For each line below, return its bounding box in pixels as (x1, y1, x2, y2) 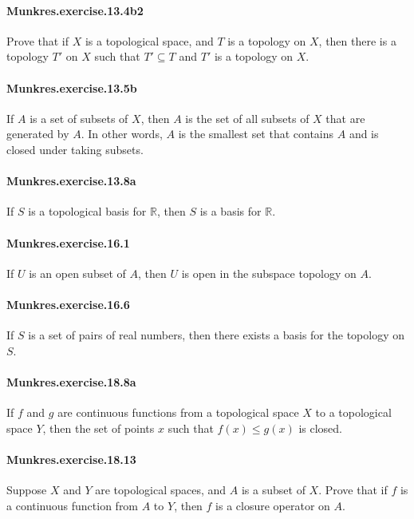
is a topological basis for (28, 203, 147, 220)
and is (349, 125, 379, 142)
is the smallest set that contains (178, 125, 334, 142)
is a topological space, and (85, 32, 214, 49)
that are (325, 109, 365, 126)
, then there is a (318, 32, 396, 49)
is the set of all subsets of (185, 109, 310, 126)
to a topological (315, 404, 392, 421)
